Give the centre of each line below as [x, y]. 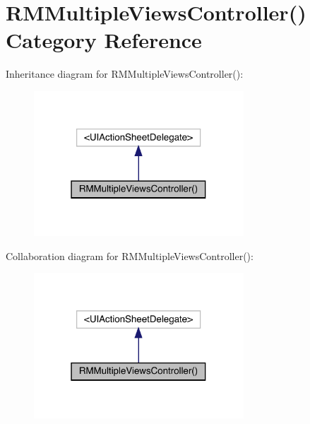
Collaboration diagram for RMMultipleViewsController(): [130, 255]
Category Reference [104, 40]
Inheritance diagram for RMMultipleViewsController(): [125, 74]
